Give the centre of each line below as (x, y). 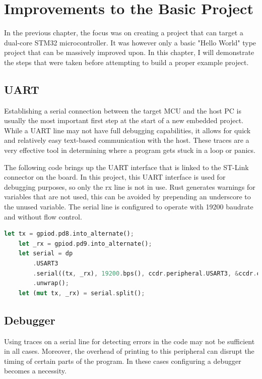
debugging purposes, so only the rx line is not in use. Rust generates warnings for (130, 186)
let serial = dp (46, 254)
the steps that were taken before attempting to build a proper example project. (126, 62)
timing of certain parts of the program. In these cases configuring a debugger (123, 361)
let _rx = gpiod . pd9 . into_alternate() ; (85, 243)
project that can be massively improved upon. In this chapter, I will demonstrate (129, 52)
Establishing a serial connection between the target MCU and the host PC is (123, 110)
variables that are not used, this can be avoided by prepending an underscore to (127, 197)
